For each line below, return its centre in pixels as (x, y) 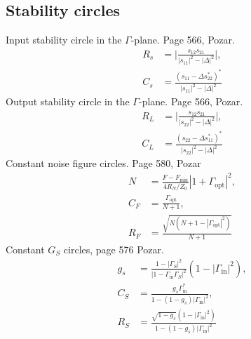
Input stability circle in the (64, 40)
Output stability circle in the (68, 101)
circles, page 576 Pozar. (114, 250)
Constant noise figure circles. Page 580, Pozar (103, 163)
